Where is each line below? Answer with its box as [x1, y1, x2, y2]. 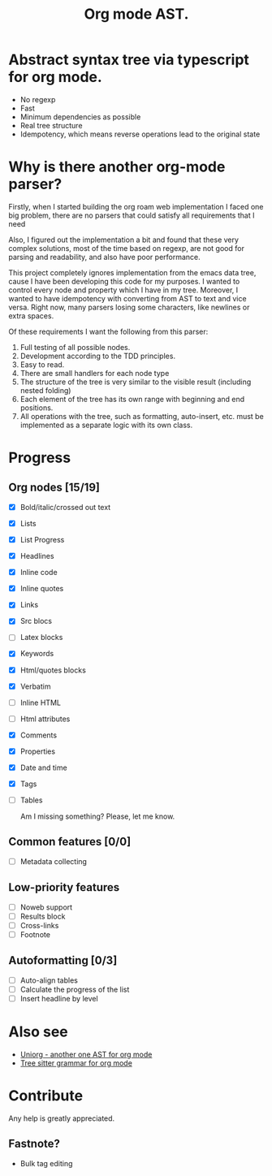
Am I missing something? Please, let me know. [19, 811, 175, 821]
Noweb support [19, 902, 73, 912]
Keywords [19, 649, 54, 659]
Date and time [19, 763, 67, 772]
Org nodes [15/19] [8, 481, 100, 495]
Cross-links [19, 920, 59, 930]
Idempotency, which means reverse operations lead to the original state [19, 129, 261, 139]
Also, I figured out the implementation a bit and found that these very [8, 235, 240, 244]
